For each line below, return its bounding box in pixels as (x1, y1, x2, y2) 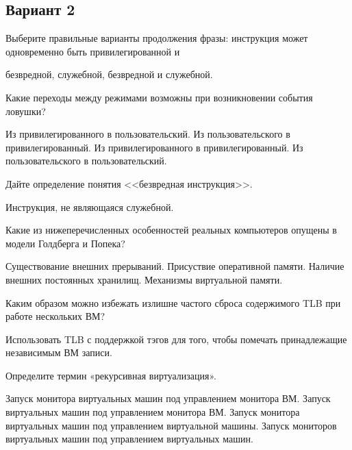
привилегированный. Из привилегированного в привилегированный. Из (5, 140, 303, 154)
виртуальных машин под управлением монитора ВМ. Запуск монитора (5, 405, 300, 419)
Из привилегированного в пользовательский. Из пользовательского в (5, 127, 290, 141)
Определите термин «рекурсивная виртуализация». (5, 368, 216, 382)
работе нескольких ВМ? (5, 309, 105, 323)
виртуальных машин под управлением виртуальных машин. (5, 432, 253, 446)
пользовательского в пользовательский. (5, 153, 167, 168)
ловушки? (5, 103, 46, 118)
